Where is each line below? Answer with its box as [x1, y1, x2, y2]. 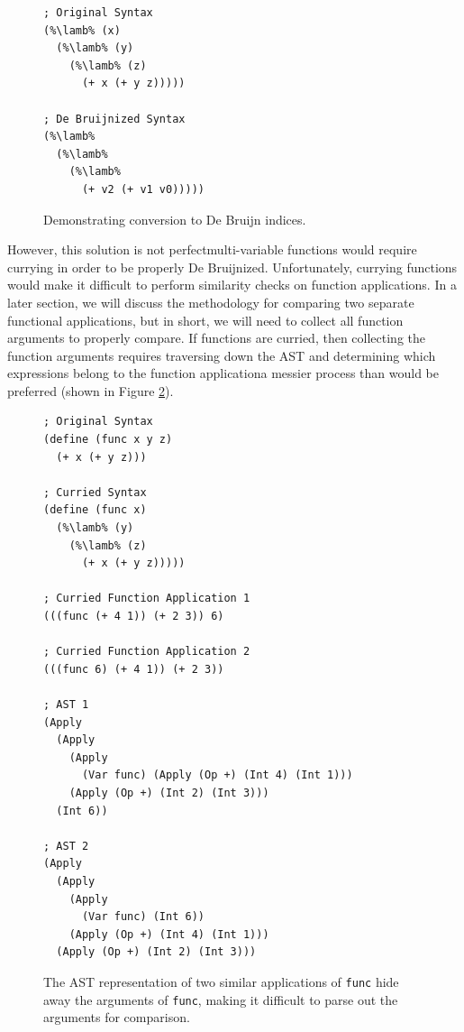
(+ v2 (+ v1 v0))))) [81, 182, 205, 196]
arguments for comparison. [43, 1008, 190, 1027]
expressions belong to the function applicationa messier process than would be [7, 364, 439, 382]
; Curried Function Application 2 [43, 645, 250, 659]
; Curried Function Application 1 [43, 592, 250, 605]
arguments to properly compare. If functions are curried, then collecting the [7, 328, 426, 347]
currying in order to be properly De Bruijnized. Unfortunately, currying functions [7, 257, 458, 276]
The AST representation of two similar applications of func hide [43, 972, 399, 991]
